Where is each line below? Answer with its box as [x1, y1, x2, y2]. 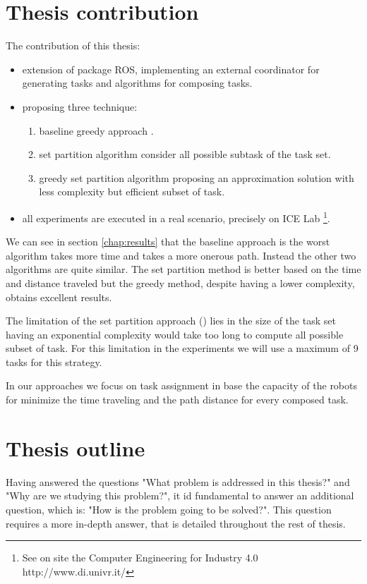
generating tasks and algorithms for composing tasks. [22, 75, 253, 90]
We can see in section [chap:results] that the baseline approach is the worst [6, 234, 330, 249]
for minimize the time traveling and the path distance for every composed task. [6, 392, 349, 407]
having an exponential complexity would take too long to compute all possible [6, 327, 344, 341]
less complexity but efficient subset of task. [39, 184, 225, 199]
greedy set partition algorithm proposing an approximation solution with [39, 170, 354, 185]
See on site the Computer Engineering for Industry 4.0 [22, 550, 258, 565]
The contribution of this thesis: [6, 38, 140, 53]
